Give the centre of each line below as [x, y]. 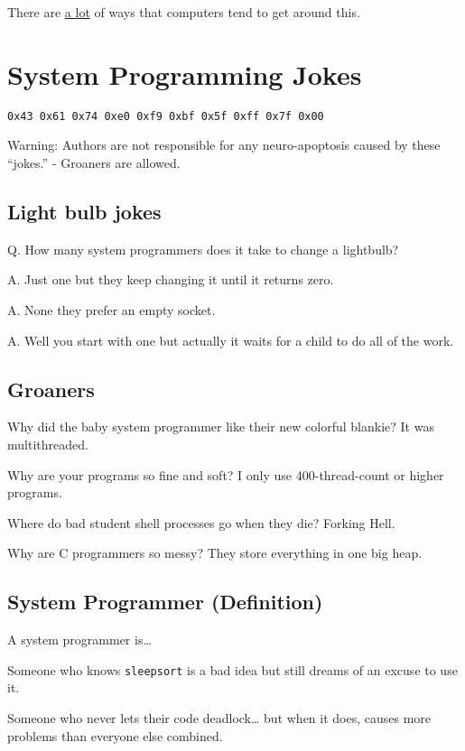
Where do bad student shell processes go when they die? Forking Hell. [201, 522]
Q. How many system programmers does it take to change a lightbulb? [203, 249]
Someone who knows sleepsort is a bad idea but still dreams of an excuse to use [232, 669]
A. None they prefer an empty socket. [112, 309]
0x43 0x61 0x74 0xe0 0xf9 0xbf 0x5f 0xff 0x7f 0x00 [166, 116]
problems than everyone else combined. [115, 735]
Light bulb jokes [84, 211]
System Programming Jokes [185, 74]
